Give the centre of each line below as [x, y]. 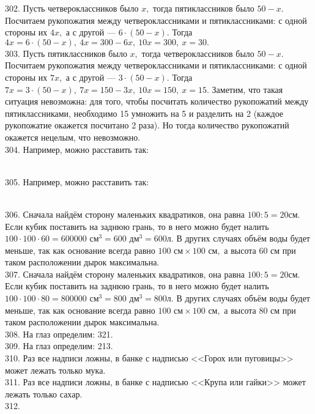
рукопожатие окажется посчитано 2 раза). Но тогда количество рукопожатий [147, 125]
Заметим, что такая [247, 89]
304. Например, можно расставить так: [77, 149]
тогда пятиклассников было [204, 8]
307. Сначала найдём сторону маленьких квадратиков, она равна [125, 274]
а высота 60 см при [260, 250]
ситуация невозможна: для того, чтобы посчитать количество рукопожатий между [157, 101]
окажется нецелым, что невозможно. [73, 137]
